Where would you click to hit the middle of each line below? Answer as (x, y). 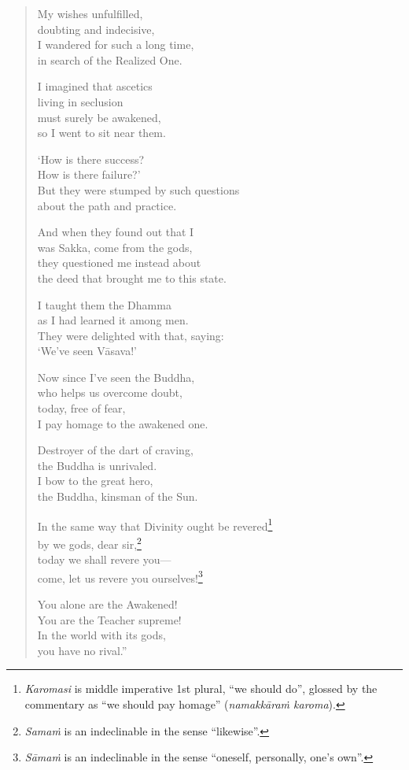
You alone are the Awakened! (107, 603)
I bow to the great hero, (95, 481)
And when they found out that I (116, 232)
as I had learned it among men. (113, 320)
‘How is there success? (91, 159)
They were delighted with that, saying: (131, 335)
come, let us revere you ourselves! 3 (120, 576)
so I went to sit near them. (101, 133)
